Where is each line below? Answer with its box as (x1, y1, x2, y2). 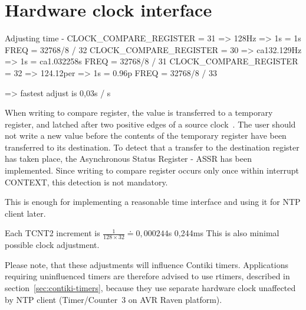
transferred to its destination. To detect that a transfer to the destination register (5, 141, 300, 153)
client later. (5, 207, 46, 219)
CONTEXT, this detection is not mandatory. (5, 175, 168, 188)
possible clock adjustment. (5, 239, 100, 251)
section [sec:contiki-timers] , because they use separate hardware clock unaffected (5, 282, 296, 294)
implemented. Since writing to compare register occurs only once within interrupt (5, 164, 299, 177)
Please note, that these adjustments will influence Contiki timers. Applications (5, 258, 288, 270)
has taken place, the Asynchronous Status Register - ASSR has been (5, 152, 252, 165)
